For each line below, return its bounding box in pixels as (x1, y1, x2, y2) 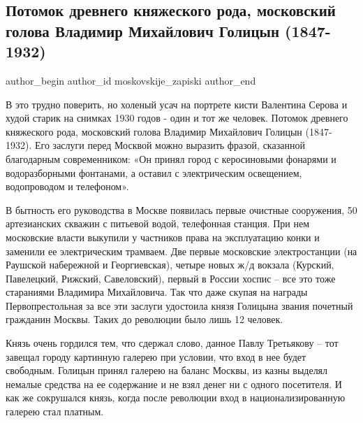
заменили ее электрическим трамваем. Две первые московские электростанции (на (6, 243, 357, 258)
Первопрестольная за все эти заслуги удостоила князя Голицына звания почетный (6, 298, 353, 313)
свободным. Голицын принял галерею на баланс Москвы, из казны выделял (6, 363, 328, 378)
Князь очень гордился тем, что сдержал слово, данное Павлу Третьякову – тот (6, 336, 339, 350)
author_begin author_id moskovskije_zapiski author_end (6, 73, 256, 87)
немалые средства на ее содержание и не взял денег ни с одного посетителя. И (6, 376, 342, 391)
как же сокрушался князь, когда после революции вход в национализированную (6, 390, 346, 405)
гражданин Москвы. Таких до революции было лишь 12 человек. (6, 312, 283, 327)
